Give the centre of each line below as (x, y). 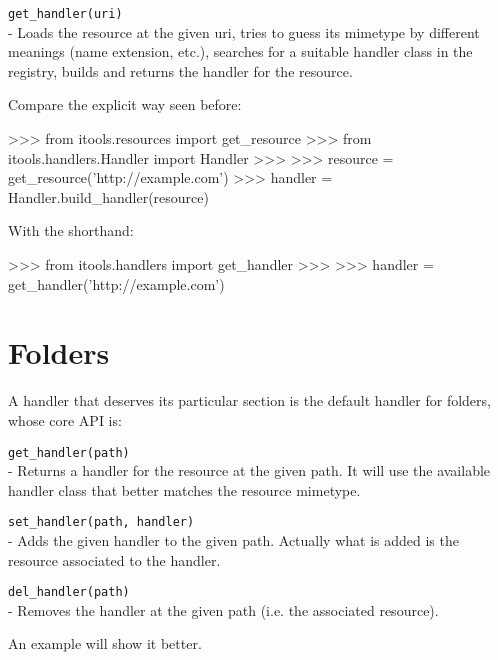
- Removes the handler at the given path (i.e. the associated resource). (223, 609)
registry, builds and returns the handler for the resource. (180, 70)
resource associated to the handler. (114, 559)
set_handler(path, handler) (101, 522)
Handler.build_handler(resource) (108, 196)
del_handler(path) (69, 592)
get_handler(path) (69, 452)
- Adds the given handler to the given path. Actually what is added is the (233, 540)
